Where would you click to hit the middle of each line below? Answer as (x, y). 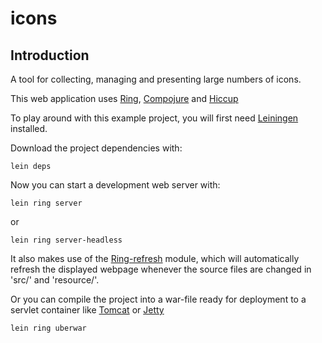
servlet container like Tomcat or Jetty (87, 310)
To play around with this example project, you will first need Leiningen (154, 118)
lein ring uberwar (48, 328)
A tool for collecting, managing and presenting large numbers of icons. (156, 79)
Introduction (50, 55)
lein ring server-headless (66, 240)
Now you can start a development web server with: (115, 185)
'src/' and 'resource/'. (55, 280)
